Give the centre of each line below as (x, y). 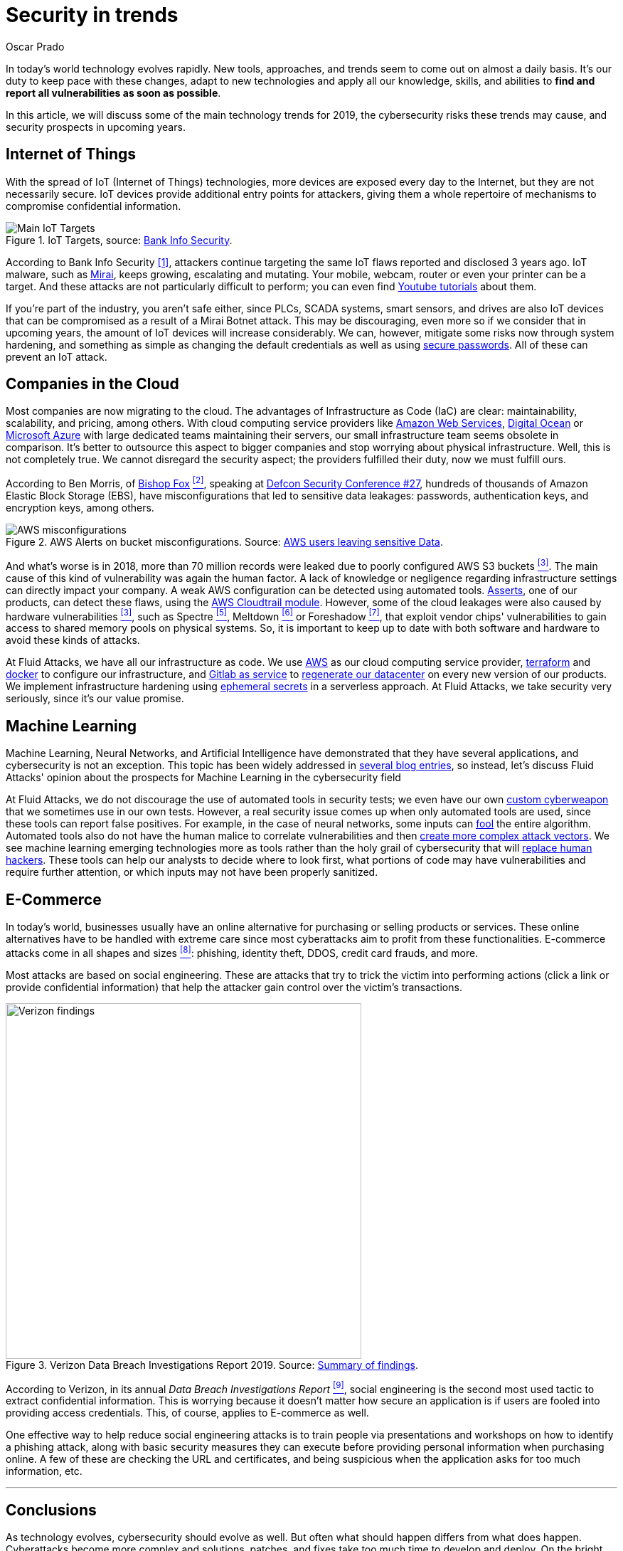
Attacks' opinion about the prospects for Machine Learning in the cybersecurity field (203, 778)
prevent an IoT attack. (57, 356)
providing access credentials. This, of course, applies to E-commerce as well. (187, 1413)
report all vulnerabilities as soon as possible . (113, 92)
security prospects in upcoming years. (96, 127)
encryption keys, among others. (80, 508)
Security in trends (92, 15)
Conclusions (51, 1510)
